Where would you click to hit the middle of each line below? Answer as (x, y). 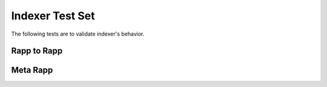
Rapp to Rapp (37, 51)
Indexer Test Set (53, 16)
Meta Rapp (32, 70)
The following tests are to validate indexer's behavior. (78, 34)
